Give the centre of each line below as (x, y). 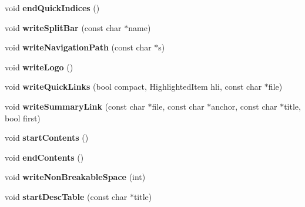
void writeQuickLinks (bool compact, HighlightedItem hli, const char (133, 86)
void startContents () (47, 138)
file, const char (178, 106)
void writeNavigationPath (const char (78, 47)
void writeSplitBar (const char (63, 27)
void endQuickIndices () (52, 8)
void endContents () (44, 157)
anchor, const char (244, 106)
